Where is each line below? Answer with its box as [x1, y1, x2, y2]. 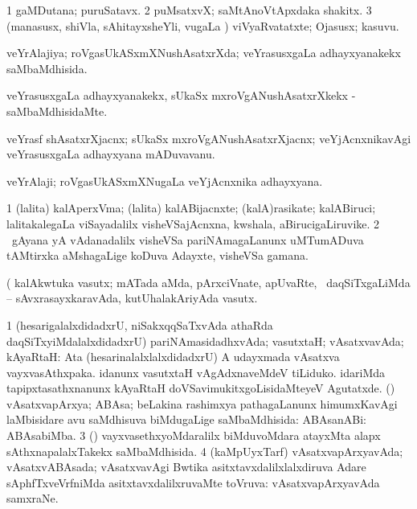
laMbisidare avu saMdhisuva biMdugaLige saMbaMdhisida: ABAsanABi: [6, 411, 366, 428]
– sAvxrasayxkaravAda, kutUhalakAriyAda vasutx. [6, 289, 258, 306]
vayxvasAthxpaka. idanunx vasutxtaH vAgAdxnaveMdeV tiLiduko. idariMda [6, 363, 386, 380]
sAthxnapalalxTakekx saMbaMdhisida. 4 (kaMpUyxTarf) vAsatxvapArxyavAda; [6, 442, 403, 459]
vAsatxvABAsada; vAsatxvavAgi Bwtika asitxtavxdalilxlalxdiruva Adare [6, 458, 366, 475]
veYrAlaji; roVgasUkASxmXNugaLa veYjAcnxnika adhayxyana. [6, 172, 323, 189]
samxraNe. [6, 490, 59, 507]
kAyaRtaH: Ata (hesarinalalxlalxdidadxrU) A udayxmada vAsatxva [6, 348, 340, 365]
